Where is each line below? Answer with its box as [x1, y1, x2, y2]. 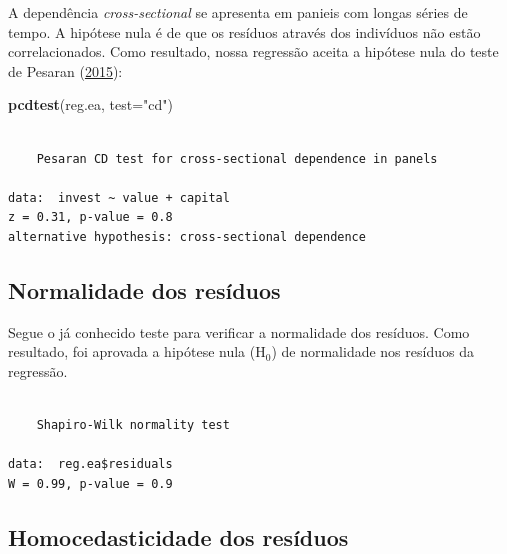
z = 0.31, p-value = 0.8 [8, 210, 173, 225]
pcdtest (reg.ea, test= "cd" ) [8, 94, 174, 115]
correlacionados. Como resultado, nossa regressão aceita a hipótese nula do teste [8, 41, 499, 62]
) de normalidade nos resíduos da [271, 341, 474, 362]
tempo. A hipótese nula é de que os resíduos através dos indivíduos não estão [8, 21, 481, 42]
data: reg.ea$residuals [8, 457, 173, 472]
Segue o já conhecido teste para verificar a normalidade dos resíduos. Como [8, 321, 470, 342]
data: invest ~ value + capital [8, 190, 230, 205]
